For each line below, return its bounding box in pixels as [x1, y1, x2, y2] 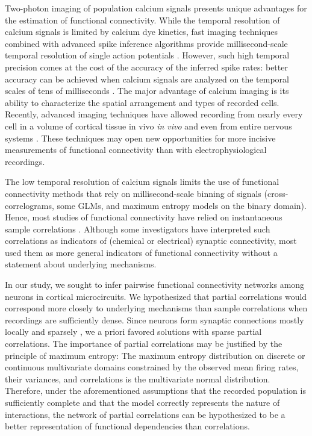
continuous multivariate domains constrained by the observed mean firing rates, [5, 361, 299, 373]
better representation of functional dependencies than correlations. [5, 420, 250, 432]
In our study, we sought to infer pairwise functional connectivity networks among [5, 278, 305, 291]
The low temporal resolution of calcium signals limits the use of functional [5, 175, 279, 188]
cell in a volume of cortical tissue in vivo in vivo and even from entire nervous [5, 119, 292, 132]
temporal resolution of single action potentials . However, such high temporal [5, 49, 290, 61]
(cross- [264, 187, 289, 199]
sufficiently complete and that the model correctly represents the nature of [5, 396, 280, 408]
